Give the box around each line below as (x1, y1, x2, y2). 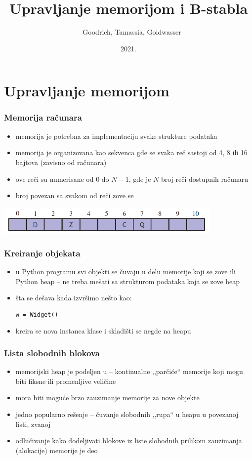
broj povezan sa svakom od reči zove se (15, 190, 134, 201)
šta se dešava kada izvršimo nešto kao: (15, 292, 132, 303)
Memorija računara (4, 111, 82, 124)
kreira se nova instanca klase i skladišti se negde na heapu (15, 326, 191, 336)
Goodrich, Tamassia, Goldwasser (83, 27, 181, 37)
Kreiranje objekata (4, 247, 81, 259)
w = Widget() (15, 311, 58, 318)
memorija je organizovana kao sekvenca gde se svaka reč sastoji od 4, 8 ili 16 (15, 147, 248, 158)
